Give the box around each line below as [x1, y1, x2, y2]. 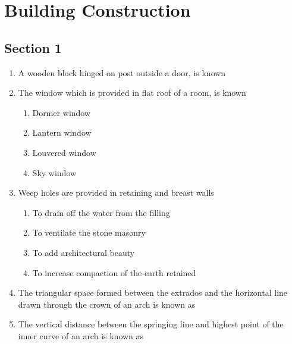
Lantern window [32, 126, 92, 139]
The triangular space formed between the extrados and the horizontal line [18, 286, 288, 299]
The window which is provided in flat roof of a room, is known [18, 86, 246, 99]
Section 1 [4, 38, 62, 57]
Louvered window [32, 146, 96, 158]
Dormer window [32, 106, 91, 118]
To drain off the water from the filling [32, 206, 170, 218]
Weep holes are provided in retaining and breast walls [18, 186, 214, 199]
